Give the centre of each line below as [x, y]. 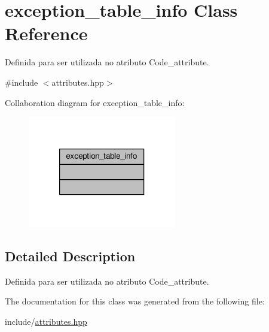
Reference [46, 33]
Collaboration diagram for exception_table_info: [95, 102]
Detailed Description [70, 256]
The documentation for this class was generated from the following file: [135, 301]
